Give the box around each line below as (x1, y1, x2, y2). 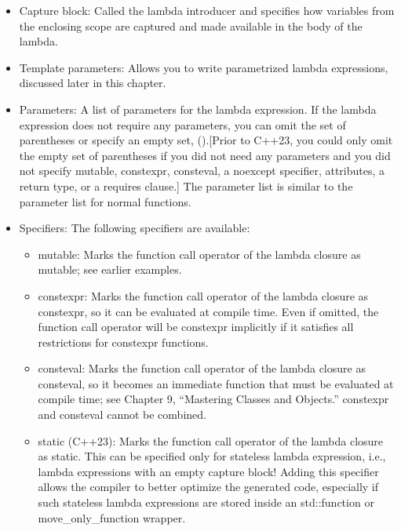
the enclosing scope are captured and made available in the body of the (19, 17, 363, 34)
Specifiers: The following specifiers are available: (19, 220, 250, 236)
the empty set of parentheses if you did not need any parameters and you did (19, 147, 391, 163)
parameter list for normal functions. (19, 193, 191, 209)
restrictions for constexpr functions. (38, 333, 209, 350)
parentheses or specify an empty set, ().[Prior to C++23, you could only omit (19, 132, 393, 148)
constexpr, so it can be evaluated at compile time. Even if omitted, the (38, 303, 379, 319)
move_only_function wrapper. (38, 509, 186, 526)
